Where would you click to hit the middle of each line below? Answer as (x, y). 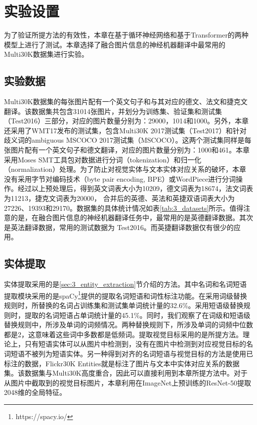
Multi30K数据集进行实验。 (46, 54)
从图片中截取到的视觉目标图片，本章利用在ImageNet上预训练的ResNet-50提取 (128, 382)
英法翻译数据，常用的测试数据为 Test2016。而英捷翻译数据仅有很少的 (122, 227)
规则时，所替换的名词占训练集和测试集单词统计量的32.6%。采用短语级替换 (124, 305)
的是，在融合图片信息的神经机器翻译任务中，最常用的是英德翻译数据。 (125, 217)
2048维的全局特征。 (35, 392)
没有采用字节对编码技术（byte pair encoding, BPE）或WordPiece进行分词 (120, 178)
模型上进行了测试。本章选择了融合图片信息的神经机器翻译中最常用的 (115, 44)
